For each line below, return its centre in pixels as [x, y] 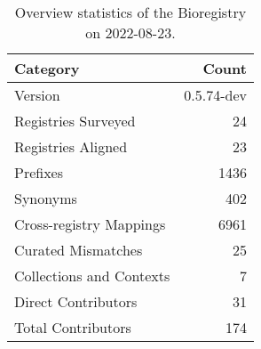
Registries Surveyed [75, 121]
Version [37, 95]
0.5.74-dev [215, 95]
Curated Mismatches [79, 250]
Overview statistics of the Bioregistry [130, 12]
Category [47, 68]
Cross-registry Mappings [90, 224]
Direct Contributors [76, 301]
